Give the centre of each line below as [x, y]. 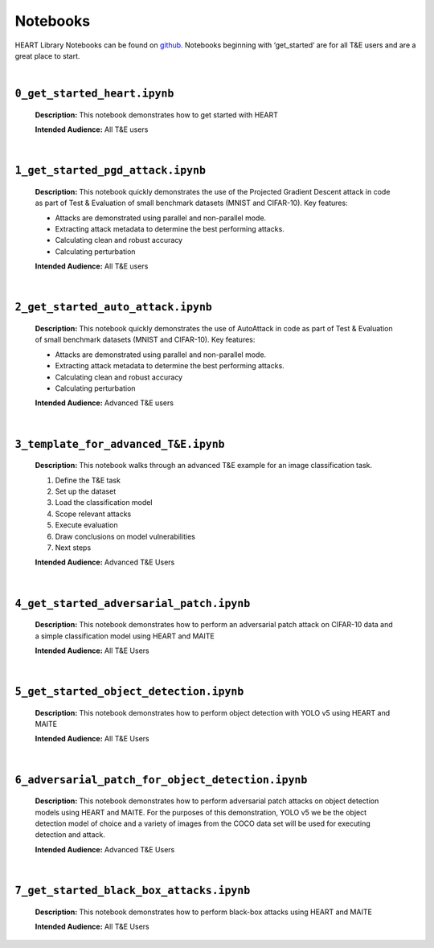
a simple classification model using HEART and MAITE [125, 636]
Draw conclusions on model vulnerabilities [125, 536]
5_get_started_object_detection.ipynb [129, 692]
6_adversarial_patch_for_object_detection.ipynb [161, 780]
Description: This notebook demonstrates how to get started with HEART [157, 115]
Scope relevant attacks [93, 514]
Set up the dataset [86, 491]
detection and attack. [70, 835]
